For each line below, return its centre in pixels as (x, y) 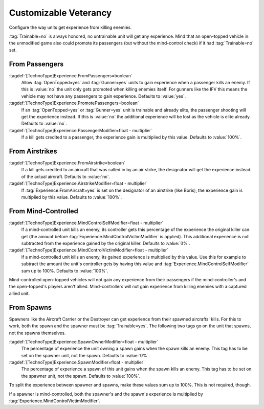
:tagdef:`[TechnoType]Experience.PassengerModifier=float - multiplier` (81, 130)
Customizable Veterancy (60, 13)
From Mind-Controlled (44, 211)
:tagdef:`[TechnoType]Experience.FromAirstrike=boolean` (67, 163)
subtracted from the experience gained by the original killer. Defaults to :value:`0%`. (106, 243)
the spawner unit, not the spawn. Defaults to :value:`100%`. (81, 376)
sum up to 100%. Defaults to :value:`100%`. (65, 271)
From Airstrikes (33, 151)
